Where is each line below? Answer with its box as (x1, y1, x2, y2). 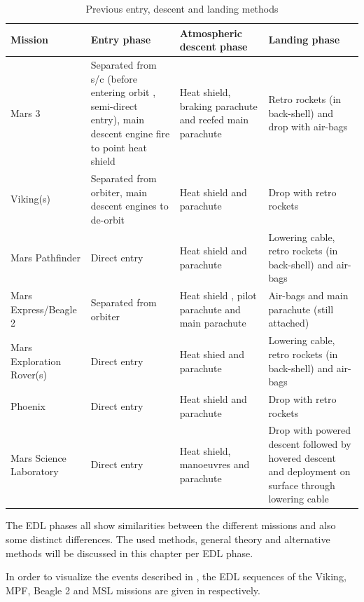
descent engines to (90, 198, 169, 213)
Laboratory (10, 464, 59, 479)
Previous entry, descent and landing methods (85, 1, 279, 15)
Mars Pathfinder (10, 250, 80, 265)
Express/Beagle (10, 301, 77, 316)
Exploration (10, 353, 62, 368)
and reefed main (179, 112, 249, 127)
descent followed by (268, 436, 351, 451)
